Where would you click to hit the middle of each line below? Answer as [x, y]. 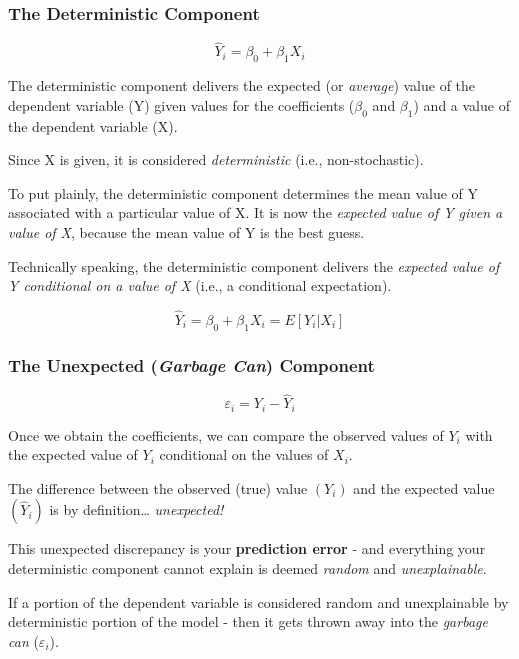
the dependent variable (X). [93, 125]
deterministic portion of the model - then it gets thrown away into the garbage [248, 621]
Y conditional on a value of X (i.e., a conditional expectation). [200, 285]
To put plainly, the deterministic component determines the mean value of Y [243, 192]
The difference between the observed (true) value [158, 487]
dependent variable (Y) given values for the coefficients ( [181, 104]
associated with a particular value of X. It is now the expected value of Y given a [255, 212]
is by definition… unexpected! [136, 509]
